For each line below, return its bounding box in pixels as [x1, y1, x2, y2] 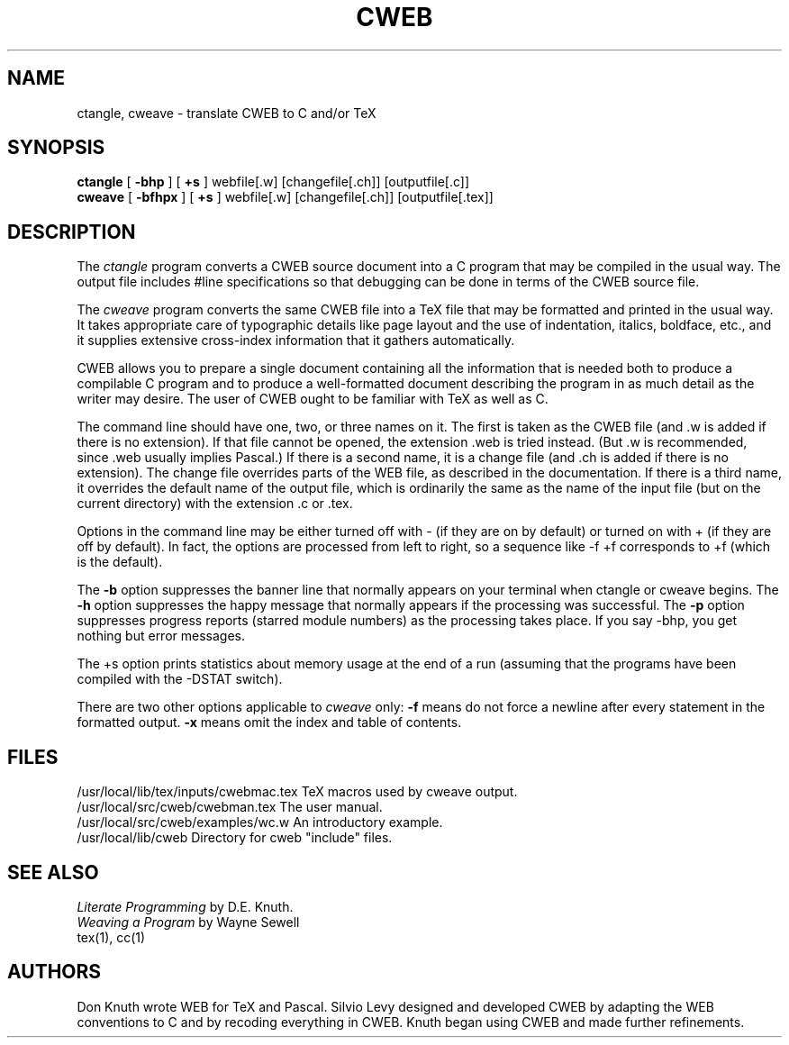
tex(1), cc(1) [77, 929, 146, 945]
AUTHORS [7, 960, 102, 984]
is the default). [77, 554, 163, 570]
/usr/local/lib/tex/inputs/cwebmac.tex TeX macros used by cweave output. [77, 784, 518, 800]
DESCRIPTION [7, 220, 136, 243]
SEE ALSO [7, 860, 99, 884]
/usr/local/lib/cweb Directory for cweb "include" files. [77, 830, 393, 846]
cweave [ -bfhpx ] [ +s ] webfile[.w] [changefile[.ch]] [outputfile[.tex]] [77, 189, 494, 205]
